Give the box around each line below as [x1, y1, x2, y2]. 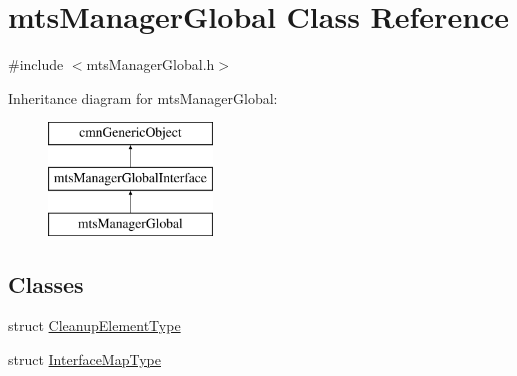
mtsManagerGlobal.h [86, 54, 215, 75]
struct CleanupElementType [8, 315, 181, 336]
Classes [8, 268, 84, 299]
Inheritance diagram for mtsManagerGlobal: [8, 87, 278, 108]
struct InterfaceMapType [8, 349, 161, 370]
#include [8, 54, 64, 75]
